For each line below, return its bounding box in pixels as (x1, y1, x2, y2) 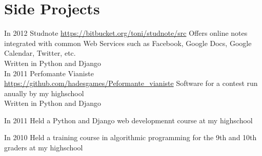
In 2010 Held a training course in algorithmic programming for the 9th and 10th (4, 132, 257, 143)
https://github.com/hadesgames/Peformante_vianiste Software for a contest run (4, 78, 258, 88)
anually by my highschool (4, 87, 84, 98)
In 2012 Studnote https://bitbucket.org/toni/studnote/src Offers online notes (4, 28, 248, 38)
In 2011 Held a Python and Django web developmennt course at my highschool (4, 115, 253, 125)
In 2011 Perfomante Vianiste (4, 68, 94, 78)
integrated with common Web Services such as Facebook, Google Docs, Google (4, 37, 252, 48)
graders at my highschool (4, 142, 83, 153)
